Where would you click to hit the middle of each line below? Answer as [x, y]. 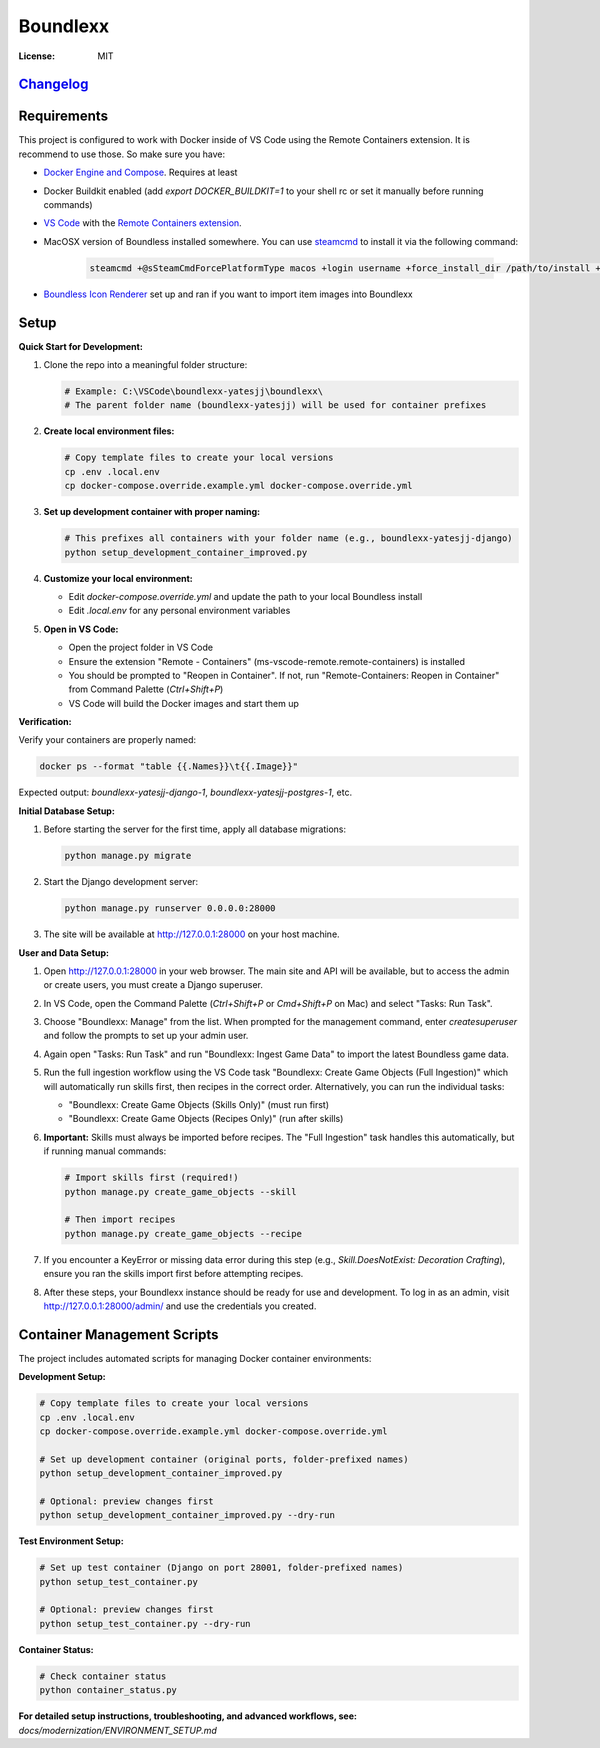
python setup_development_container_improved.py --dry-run [187, 1515]
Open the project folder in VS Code [141, 647]
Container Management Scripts [118, 1334]
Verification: [45, 722]
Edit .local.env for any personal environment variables [179, 611]
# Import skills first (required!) [151, 1178]
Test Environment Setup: [71, 1541]
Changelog [53, 84]
